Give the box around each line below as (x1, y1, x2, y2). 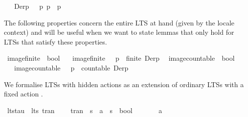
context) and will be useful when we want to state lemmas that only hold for (4, 27, 234, 37)
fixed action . (4, 89, 43, 99)
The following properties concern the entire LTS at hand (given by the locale (4, 17, 234, 27)
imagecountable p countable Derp (14, 62, 129, 72)
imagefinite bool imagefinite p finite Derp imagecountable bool (7, 53, 235, 63)
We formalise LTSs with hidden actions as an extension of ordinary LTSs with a (4, 79, 244, 89)
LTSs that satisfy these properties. (4, 36, 107, 47)
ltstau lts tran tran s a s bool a (7, 105, 162, 115)
